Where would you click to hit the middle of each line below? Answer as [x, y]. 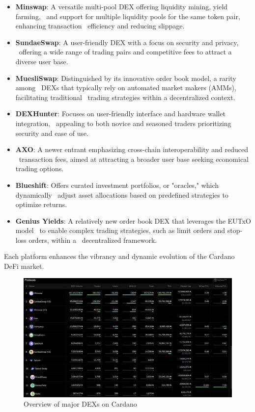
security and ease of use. [52, 133]
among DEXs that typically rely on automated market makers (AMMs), [126, 88]
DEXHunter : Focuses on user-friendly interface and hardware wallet [120, 114]
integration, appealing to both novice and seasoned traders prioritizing [123, 123]
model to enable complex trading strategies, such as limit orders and [120, 230]
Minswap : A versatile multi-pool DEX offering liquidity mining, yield [121, 6]
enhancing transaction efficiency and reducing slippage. [100, 26]
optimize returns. [41, 204]
